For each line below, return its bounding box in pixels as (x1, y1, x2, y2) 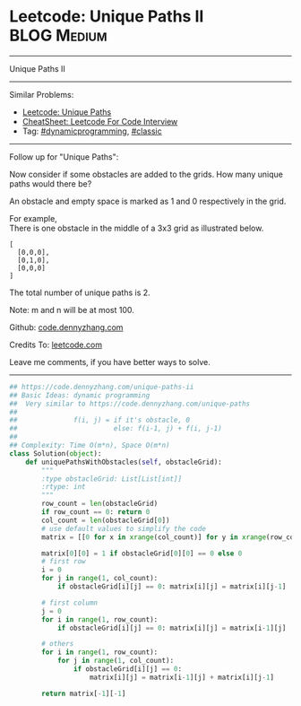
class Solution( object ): (9, 449, 102, 458)
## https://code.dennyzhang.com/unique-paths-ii (9, 382, 194, 391)
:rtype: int (41, 483, 87, 492)
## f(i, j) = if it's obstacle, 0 (9, 415, 191, 425)
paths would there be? (9, 178, 92, 189)
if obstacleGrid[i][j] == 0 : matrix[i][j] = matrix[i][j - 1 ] (56, 582, 287, 591)
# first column (41, 598, 99, 607)
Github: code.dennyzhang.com (9, 321, 124, 333)
